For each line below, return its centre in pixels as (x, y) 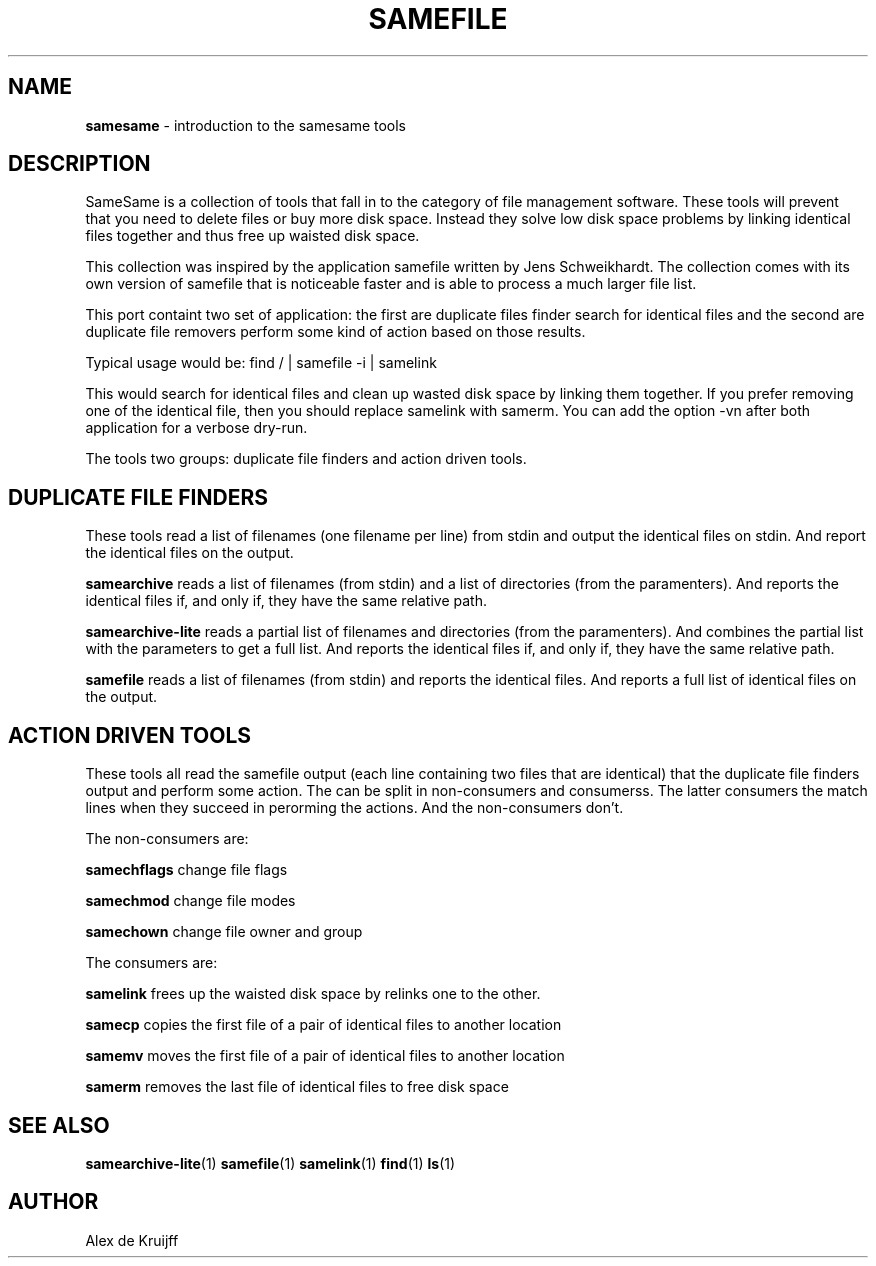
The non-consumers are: (167, 839)
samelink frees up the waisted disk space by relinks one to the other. (313, 994)
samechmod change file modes (190, 901)
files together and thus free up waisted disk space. (252, 236)
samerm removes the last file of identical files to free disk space (297, 1087)
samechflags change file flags (186, 870)
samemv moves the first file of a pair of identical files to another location (325, 1056)
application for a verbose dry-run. (196, 428)
